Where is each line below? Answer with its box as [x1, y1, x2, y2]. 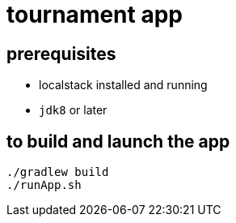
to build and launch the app [6, 131, 230, 152]
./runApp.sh [6, 178, 82, 192]
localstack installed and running [39, 78, 208, 92]
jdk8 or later [39, 103, 107, 118]
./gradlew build [6, 165, 109, 179]
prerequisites [6, 43, 116, 64]
